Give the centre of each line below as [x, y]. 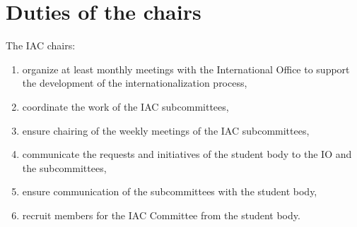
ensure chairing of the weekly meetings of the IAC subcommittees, [166, 130]
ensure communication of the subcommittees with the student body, [170, 191]
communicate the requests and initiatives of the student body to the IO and [187, 154]
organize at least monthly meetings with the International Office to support [186, 69]
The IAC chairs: [41, 45]
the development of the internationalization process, [135, 83]
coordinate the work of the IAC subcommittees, [125, 106]
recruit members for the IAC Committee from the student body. [161, 215]
